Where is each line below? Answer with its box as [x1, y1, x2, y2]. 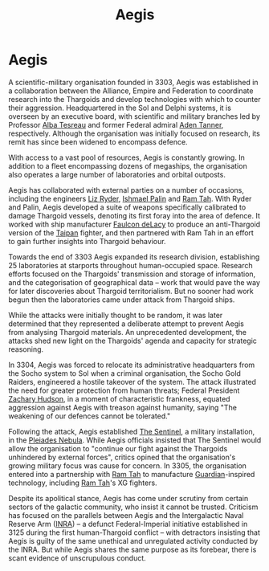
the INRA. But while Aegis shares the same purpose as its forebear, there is [8, 544, 257, 554]
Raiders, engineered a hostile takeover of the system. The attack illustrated [8, 377, 257, 386]
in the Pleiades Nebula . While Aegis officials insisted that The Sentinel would [8, 435, 262, 445]
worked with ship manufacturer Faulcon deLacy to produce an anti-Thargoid [8, 219, 261, 229]
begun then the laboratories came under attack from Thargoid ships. [8, 295, 235, 304]
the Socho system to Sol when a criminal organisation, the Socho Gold [8, 368, 241, 378]
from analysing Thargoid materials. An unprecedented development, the [8, 327, 247, 336]
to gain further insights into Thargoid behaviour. [8, 236, 166, 246]
